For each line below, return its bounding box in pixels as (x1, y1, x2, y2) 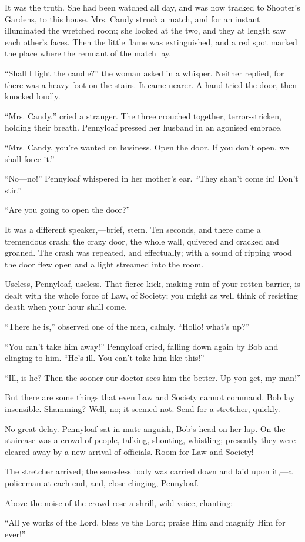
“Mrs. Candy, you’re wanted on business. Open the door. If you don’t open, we (5, 140, 289, 153)
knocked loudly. (5, 90, 61, 102)
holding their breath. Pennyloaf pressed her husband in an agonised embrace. (5, 121, 283, 133)
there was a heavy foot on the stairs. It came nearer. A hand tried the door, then (5, 78, 297, 91)
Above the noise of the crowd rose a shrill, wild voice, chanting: (5, 496, 233, 508)
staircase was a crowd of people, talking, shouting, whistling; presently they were (5, 434, 296, 446)
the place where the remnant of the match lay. (5, 47, 172, 59)
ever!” (5, 527, 26, 540)
